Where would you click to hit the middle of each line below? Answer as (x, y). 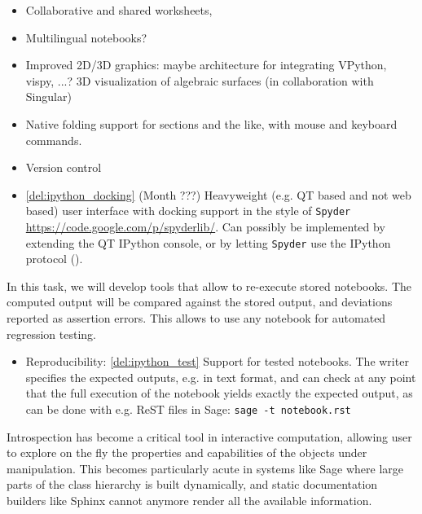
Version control (64, 167)
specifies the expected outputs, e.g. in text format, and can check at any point (221, 377)
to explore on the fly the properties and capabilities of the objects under (187, 452)
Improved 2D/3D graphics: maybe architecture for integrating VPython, (206, 65)
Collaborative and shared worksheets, (119, 10)
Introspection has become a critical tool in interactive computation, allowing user (209, 436)
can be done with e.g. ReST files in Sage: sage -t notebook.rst (188, 409)
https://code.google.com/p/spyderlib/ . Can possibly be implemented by (205, 226)
